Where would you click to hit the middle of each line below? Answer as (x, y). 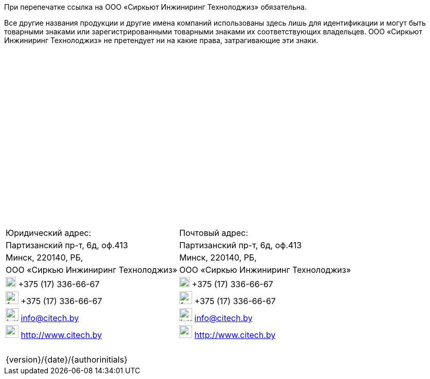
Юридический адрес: (49, 233)
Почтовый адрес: (214, 233)
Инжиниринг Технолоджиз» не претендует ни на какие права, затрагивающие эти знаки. (161, 40)
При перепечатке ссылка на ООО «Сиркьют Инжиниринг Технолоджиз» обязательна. (155, 7)
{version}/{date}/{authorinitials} (67, 360)
